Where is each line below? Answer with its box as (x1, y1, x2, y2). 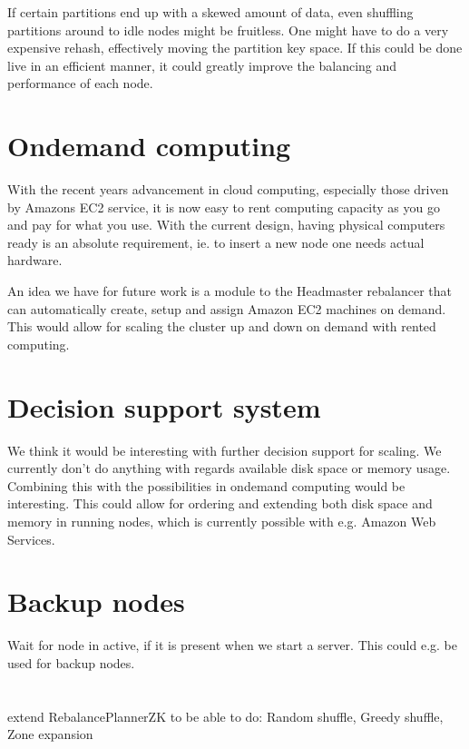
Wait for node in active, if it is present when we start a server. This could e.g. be (7, 636, 457, 655)
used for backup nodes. (7, 653, 135, 672)
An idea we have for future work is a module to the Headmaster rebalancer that (7, 281, 452, 301)
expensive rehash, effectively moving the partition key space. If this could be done (7, 38, 463, 57)
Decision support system (7, 388, 321, 425)
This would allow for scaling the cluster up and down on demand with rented (7, 317, 436, 336)
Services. (7, 529, 55, 548)
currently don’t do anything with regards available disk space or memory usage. (7, 458, 451, 478)
